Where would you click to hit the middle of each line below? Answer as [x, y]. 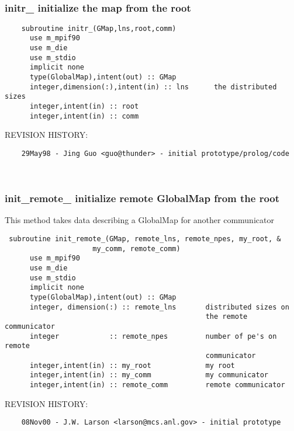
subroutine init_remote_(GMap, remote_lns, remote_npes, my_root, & [145, 239]
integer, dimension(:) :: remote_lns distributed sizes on [159, 307]
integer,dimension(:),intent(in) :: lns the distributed [153, 87]
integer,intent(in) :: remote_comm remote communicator [157, 385]
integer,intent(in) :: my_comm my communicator [149, 375]
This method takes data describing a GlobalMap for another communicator [139, 220]
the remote [226, 317]
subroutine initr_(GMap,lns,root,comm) [99, 28]
